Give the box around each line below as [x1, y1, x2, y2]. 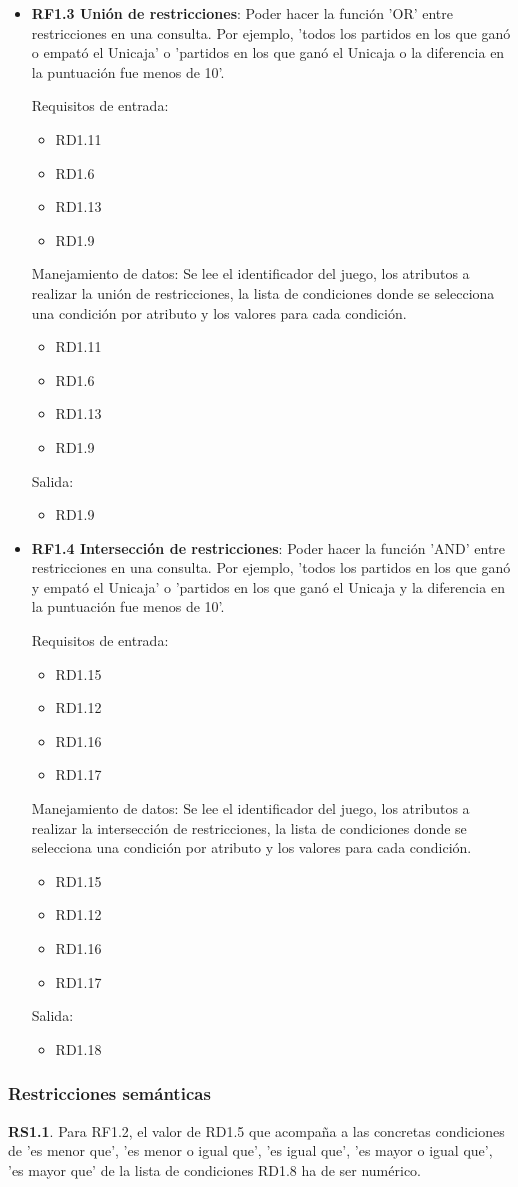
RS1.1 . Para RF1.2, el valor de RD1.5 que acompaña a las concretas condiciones [8, 1120, 505, 1141]
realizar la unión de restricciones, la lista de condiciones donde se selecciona [31, 282, 495, 303]
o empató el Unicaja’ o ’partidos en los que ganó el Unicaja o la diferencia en [31, 42, 505, 63]
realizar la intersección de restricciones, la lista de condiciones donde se [31, 817, 467, 838]
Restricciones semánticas [8, 1081, 211, 1106]
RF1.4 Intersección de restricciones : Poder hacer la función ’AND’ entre [31, 537, 506, 558]
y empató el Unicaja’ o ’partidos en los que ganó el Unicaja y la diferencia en [31, 576, 505, 597]
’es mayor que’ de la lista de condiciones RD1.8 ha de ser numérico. [8, 1159, 421, 1180]
